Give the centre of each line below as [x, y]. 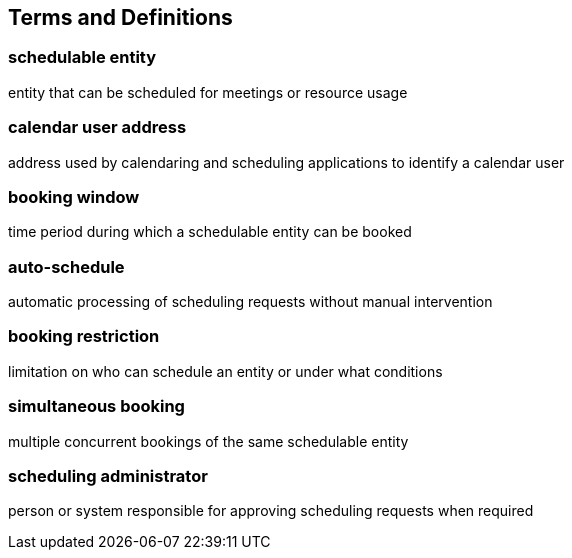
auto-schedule [66, 266]
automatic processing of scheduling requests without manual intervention [250, 302]
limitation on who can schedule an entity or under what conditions [225, 371]
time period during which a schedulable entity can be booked [210, 232]
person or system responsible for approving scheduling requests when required [271, 511]
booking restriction [84, 336]
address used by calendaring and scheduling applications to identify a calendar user [286, 162]
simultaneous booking [96, 406]
